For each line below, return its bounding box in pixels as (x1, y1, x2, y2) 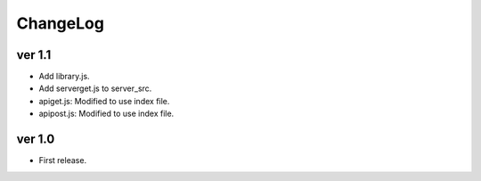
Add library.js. (38, 71, 90, 82)
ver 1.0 (16, 132, 55, 147)
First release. (38, 155, 87, 166)
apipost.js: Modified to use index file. (38, 108, 175, 119)
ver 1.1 (16, 47, 52, 62)
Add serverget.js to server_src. (38, 83, 152, 94)
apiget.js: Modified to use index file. (38, 95, 170, 106)
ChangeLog (16, 13, 104, 33)
